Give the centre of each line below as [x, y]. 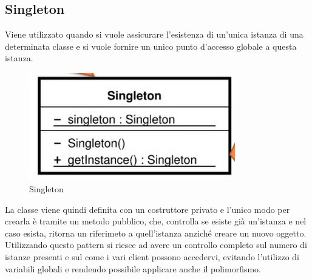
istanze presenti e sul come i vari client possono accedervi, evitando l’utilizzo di [152, 256]
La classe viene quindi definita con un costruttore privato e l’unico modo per [148, 209]
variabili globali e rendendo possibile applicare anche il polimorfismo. [133, 268]
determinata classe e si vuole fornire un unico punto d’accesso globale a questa [151, 46]
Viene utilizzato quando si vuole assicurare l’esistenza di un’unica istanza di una [154, 34]
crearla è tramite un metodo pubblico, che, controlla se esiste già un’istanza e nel [156, 221]
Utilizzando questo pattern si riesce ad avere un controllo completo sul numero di [156, 245]
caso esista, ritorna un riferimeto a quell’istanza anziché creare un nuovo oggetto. [156, 233]
